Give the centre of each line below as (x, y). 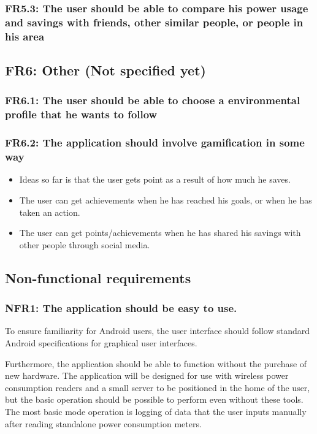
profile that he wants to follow (81, 114)
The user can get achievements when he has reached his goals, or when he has (166, 200)
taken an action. (50, 212)
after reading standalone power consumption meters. (103, 423)
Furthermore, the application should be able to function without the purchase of (156, 363)
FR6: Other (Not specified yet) (105, 70)
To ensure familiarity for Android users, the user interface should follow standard (158, 331)
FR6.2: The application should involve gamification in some (155, 143)
